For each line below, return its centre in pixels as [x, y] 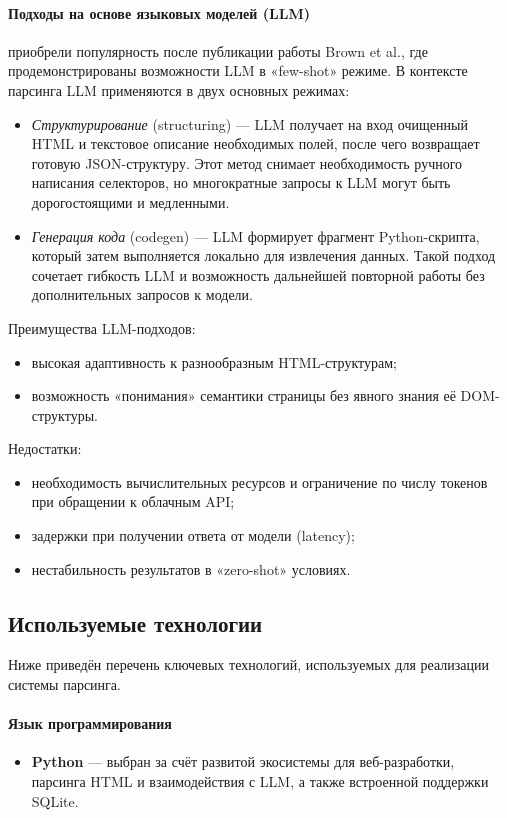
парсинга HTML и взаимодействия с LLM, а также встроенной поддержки [260, 781]
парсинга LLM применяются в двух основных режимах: [179, 89]
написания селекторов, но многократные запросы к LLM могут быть [241, 182]
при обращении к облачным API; [133, 501]
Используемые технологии [135, 622]
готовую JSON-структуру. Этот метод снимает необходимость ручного [247, 162]
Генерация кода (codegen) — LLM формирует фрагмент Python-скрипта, [255, 235]
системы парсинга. [64, 684]
